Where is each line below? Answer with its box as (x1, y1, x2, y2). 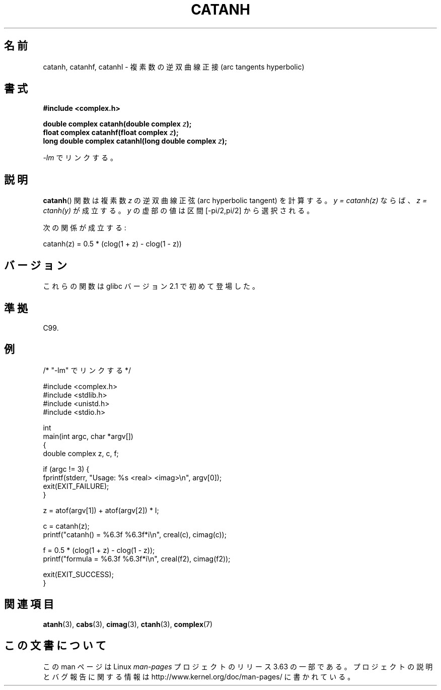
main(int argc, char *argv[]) (43, 431, 133, 441)
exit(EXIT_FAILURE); (43, 481, 109, 490)
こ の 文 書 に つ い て (4, 639, 106, 652)
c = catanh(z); (43, 521, 90, 530)
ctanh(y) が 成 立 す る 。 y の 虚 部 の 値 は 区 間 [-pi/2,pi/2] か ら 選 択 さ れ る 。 (43, 206, 314, 215)
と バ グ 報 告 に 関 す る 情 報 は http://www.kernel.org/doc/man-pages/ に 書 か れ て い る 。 (43, 672, 355, 681)
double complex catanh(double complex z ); (43, 119, 192, 129)
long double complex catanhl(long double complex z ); (43, 137, 228, 146)
